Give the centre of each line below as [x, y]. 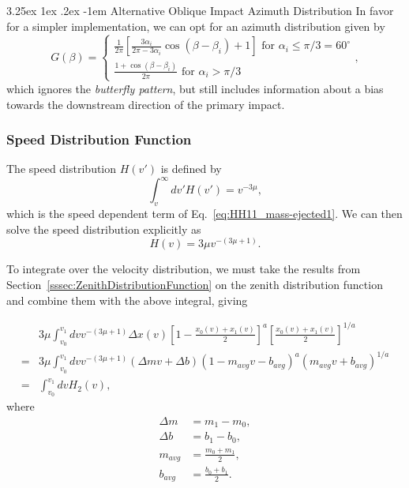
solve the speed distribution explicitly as [104, 229]
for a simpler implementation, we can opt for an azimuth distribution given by [196, 26]
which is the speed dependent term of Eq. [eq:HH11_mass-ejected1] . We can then [204, 214]
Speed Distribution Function [99, 139]
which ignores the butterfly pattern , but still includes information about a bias [195, 88]
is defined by [191, 169]
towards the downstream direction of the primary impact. [146, 104]
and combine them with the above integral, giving [127, 300]
